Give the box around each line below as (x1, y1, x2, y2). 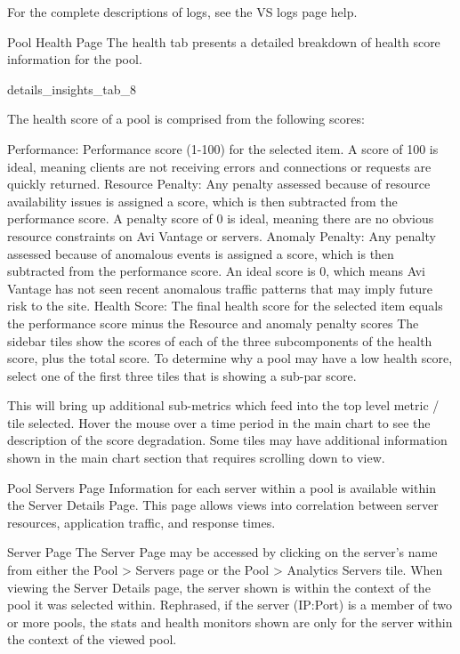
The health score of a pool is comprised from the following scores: (7, 109, 365, 128)
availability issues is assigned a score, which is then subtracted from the (7, 191, 398, 210)
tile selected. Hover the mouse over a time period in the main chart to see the (7, 413, 431, 432)
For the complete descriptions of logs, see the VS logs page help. (7, 3, 358, 20)
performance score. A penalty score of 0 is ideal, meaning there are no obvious (7, 209, 434, 228)
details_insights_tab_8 (7, 79, 136, 98)
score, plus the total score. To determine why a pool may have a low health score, (7, 349, 453, 367)
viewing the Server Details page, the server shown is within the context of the (7, 577, 431, 596)
